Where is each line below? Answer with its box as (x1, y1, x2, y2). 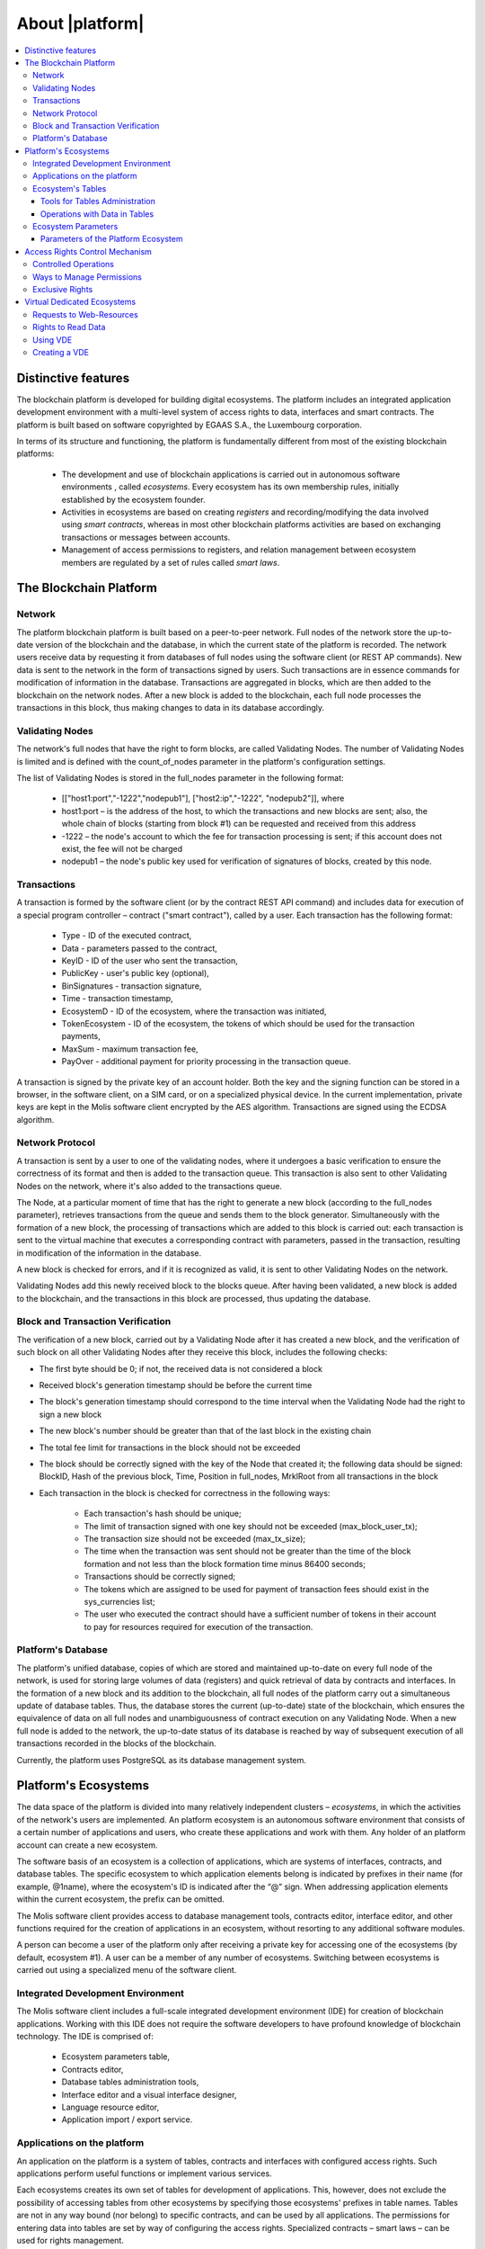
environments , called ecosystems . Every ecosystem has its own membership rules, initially (61, 481, 400, 492)
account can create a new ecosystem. (16, 1840, 158, 1850)
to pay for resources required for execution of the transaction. (84, 1621, 313, 1632)
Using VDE (32, 334, 73, 345)
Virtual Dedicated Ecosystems (24, 297, 137, 308)
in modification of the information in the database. (16, 1247, 202, 1259)
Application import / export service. (61, 2114, 193, 2125)
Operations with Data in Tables (40, 208, 154, 220)
